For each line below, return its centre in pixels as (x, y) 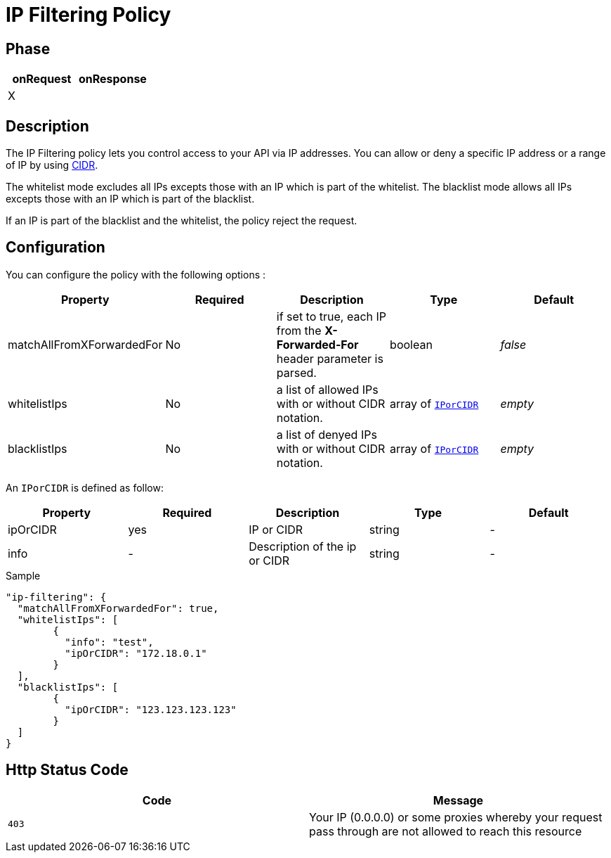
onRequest (42, 79)
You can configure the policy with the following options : (136, 274)
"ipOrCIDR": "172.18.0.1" (136, 653)
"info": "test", (109, 642)
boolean (411, 344)
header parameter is (330, 358)
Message (458, 800)
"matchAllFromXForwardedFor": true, (118, 608)
